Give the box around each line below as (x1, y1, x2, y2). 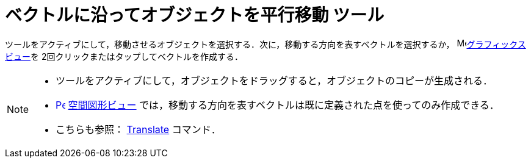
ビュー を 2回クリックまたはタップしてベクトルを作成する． (5, 51, 244, 62)
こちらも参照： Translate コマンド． (56, 123, 221, 136)
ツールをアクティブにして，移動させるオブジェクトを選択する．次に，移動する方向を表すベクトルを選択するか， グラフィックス (5, 38, 526, 49)
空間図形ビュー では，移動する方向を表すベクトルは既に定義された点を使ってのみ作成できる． (68, 98, 499, 111)
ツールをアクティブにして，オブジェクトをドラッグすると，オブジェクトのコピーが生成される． (56, 74, 493, 87)
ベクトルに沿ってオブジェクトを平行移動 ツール (5, 5, 385, 26)
